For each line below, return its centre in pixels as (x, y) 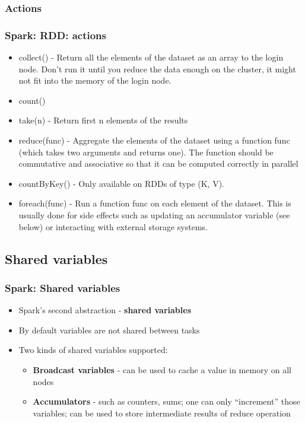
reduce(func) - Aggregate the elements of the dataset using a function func (154, 140)
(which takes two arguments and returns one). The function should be (146, 152)
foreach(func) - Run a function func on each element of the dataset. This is (155, 203)
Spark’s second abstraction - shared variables (105, 310)
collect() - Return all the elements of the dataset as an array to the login (151, 57)
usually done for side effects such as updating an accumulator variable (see (154, 215)
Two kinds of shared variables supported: (93, 350)
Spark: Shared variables (63, 287)
